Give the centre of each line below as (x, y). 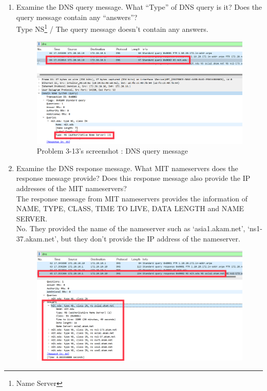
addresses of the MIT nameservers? (71, 188)
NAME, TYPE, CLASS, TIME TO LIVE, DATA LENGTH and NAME (130, 208)
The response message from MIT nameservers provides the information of (132, 198)
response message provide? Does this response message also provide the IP (133, 178)
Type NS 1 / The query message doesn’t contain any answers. (112, 28)
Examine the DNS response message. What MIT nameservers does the (127, 168)
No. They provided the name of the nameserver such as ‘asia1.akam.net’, (131, 228)
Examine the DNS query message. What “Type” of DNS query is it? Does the (139, 7)
